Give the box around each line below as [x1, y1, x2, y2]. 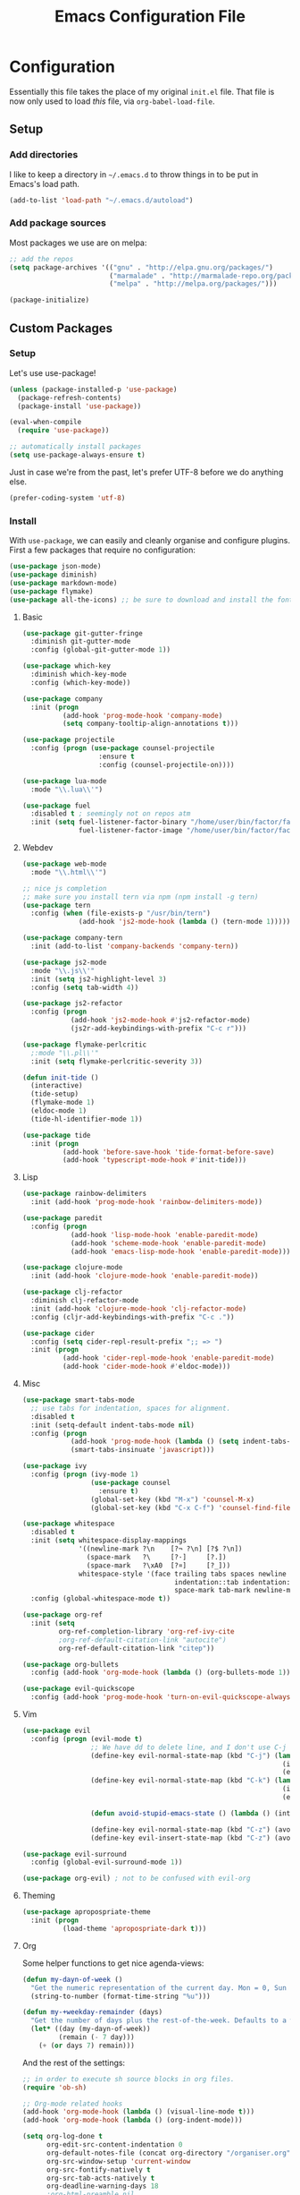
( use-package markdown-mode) [9, 578, 118, 587]
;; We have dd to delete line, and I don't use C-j [90, 1743, 287, 1752]
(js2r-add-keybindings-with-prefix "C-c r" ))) [70, 1024, 247, 1033]
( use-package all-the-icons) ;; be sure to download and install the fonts [9, 595, 297, 604]
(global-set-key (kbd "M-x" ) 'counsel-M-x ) [90, 1495, 255, 1504]
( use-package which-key [21, 662, 112, 670]
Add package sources [9, 217, 107, 229]
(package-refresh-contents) [17, 393, 122, 402]
